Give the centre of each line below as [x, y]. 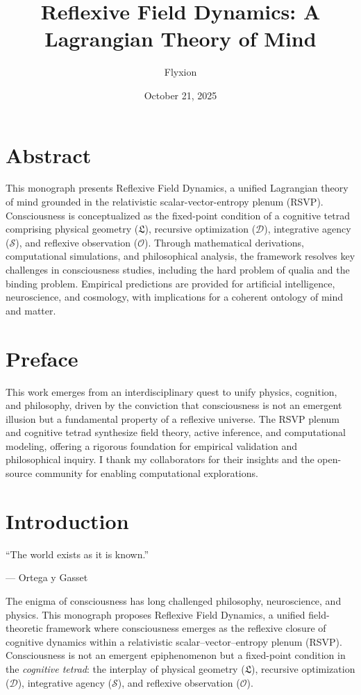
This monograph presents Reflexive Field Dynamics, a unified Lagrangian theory [177, 188]
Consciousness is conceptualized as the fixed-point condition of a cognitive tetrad [178, 215]
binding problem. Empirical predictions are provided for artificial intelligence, [170, 283]
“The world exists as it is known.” [77, 554]
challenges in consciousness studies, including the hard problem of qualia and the [178, 269]
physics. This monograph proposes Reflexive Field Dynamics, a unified [156, 614]
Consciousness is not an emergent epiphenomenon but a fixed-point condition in [176, 655]
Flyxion [180, 72]
